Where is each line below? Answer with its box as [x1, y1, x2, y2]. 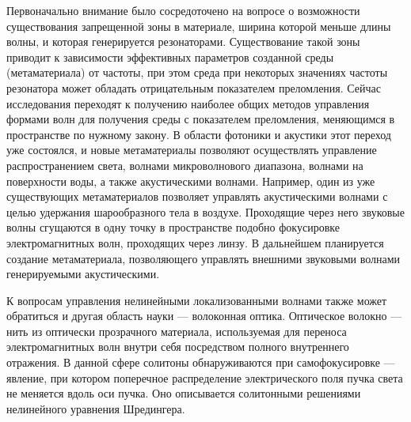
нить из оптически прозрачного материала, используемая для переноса [6, 322, 347, 339]
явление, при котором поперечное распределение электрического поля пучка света [6, 369, 403, 386]
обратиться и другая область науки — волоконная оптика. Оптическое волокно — [6, 307, 402, 324]
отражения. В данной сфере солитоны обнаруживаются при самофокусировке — [6, 354, 395, 371]
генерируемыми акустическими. [6, 266, 160, 282]
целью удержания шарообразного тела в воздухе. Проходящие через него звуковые [6, 203, 405, 220]
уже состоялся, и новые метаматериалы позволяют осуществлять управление [6, 141, 377, 158]
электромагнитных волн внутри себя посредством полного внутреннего [6, 338, 349, 355]
